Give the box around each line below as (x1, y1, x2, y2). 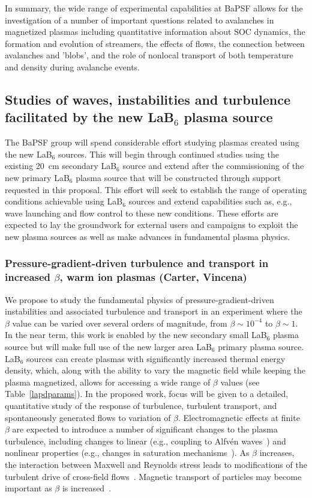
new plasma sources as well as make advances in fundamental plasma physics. (5, 230, 290, 242)
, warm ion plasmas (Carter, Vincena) (59, 269, 247, 284)
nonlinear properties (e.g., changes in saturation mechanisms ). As (5, 446, 250, 459)
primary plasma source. (218, 340, 304, 353)
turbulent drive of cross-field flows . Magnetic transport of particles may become (5, 470, 302, 482)
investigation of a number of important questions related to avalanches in (5, 13, 274, 26)
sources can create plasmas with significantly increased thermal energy (26, 352, 286, 364)
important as (5, 482, 52, 494)
